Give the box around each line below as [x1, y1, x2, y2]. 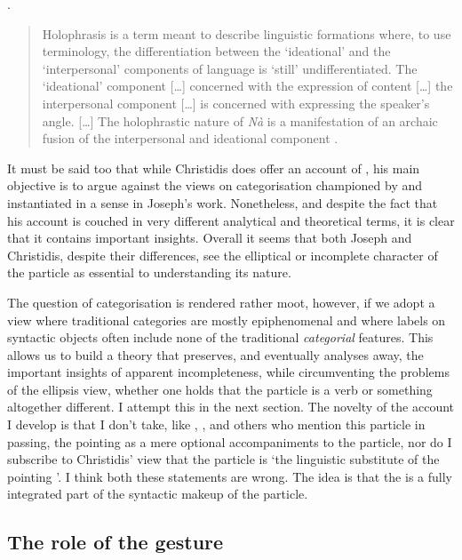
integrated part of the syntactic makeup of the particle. [7, 484, 308, 503]
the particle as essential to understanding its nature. [7, 263, 291, 282]
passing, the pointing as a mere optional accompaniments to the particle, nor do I [7, 432, 452, 451]
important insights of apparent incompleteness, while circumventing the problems [7, 363, 450, 381]
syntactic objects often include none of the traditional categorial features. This [7, 328, 434, 347]
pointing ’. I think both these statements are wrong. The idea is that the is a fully [7, 467, 452, 485]
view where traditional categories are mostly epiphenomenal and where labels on [7, 310, 446, 329]
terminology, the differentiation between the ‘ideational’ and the [42, 42, 391, 60]
